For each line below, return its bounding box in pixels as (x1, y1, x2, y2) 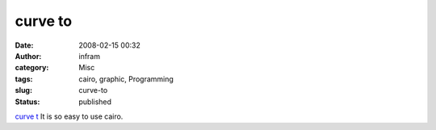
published (78, 97, 112, 107)
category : (15, 63, 49, 73)
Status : (15, 97, 40, 107)
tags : (15, 73, 33, 84)
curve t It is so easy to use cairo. (15, 111, 124, 121)
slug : (15, 86, 32, 95)
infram (78, 51, 101, 61)
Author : (15, 51, 42, 61)
